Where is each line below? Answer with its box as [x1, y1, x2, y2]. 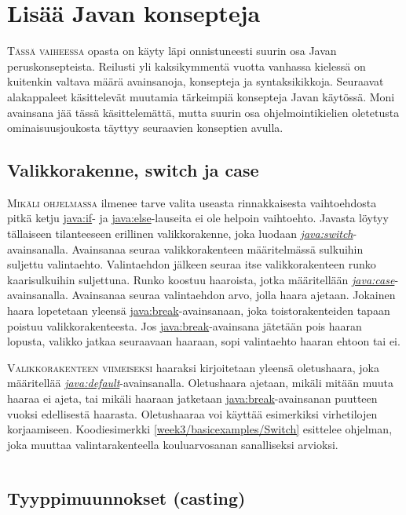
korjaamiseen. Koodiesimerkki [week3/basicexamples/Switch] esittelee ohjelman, [7, 421, 393, 437]
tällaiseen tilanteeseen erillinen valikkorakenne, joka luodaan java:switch [7, 225, 353, 242]
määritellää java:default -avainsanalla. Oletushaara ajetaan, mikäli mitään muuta [7, 374, 393, 391]
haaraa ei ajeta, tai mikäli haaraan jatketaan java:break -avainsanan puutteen [7, 390, 378, 407]
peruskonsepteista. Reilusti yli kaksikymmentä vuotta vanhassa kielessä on [7, 57, 366, 74]
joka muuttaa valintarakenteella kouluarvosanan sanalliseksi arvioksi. [7, 436, 338, 452]
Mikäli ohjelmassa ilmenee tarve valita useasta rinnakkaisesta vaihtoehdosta [7, 194, 377, 210]
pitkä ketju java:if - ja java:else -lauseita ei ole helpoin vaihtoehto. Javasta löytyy [7, 210, 389, 226]
